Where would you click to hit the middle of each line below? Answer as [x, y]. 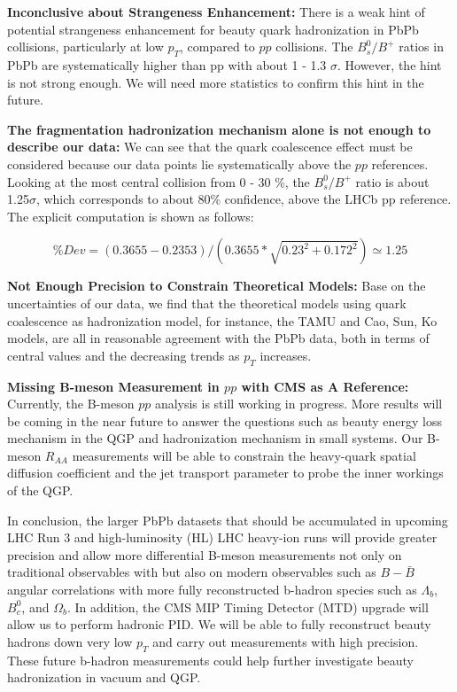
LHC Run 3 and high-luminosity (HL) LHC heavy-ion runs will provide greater [222, 537]
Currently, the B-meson [71, 404]
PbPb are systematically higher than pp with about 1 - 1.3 [167, 64]
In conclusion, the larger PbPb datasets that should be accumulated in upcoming [228, 520]
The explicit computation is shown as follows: [131, 216]
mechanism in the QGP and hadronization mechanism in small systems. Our [215, 438]
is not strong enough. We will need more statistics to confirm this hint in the [216, 82]
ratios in [421, 47]
